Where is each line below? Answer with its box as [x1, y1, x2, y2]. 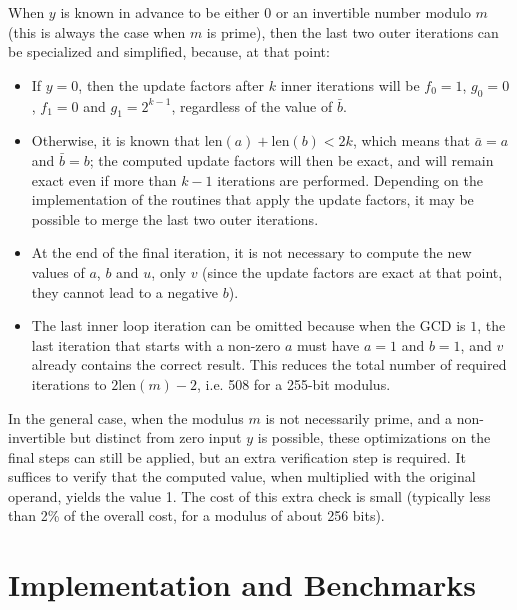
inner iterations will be [280, 74, 420, 95]
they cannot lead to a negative [31, 281, 219, 302]
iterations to [31, 373, 107, 394]
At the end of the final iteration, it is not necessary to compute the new [31, 242, 472, 263]
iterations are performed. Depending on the [217, 169, 483, 190]
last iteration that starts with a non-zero [31, 334, 281, 355]
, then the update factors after [78, 74, 264, 95]
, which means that [352, 130, 471, 151]
